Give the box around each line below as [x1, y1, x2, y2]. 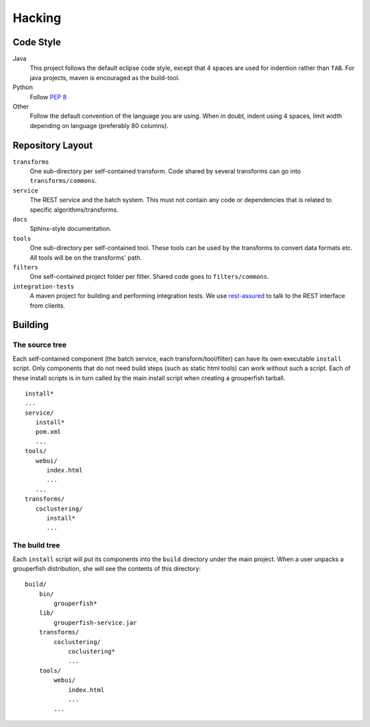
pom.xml [35, 428, 62, 436]
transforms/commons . [29, 177, 97, 185]
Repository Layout [12, 139, 93, 151]
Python [12, 83, 34, 92]
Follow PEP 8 [29, 93, 67, 101]
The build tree [12, 541, 61, 550]
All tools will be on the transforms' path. [29, 254, 143, 262]
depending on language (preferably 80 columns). [29, 121, 169, 130]
